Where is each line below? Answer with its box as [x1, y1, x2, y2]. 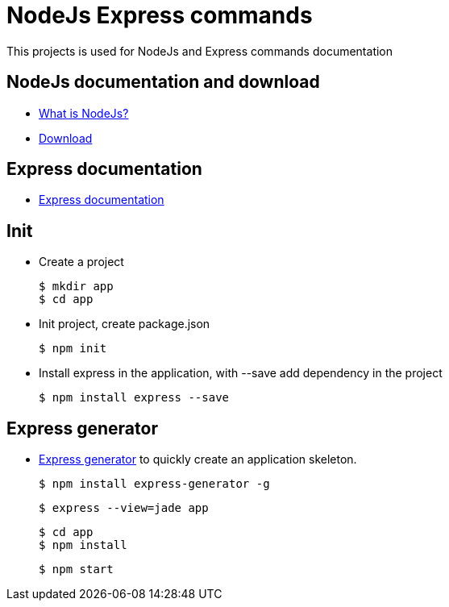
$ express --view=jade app [39, 501, 209, 515]
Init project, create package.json [39, 317, 210, 331]
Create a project [39, 255, 124, 269]
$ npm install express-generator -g [39, 477, 270, 491]
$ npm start [39, 563, 114, 576]
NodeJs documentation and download [6, 72, 320, 93]
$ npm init [39, 342, 107, 355]
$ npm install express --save [39, 391, 230, 405]
